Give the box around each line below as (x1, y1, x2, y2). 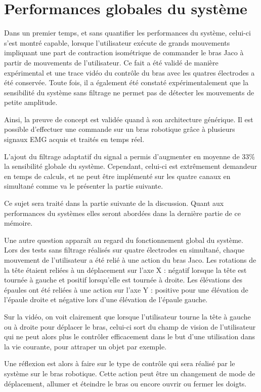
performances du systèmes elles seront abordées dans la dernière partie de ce (4, 207, 241, 218)
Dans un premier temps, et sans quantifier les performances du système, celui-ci (4, 27, 251, 38)
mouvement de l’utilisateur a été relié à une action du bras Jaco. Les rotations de (4, 255, 256, 265)
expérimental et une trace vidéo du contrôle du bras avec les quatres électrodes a (4, 67, 255, 78)
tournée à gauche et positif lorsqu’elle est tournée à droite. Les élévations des (4, 274, 242, 285)
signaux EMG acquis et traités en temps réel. (4, 134, 145, 145)
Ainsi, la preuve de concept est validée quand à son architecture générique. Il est (4, 114, 253, 124)
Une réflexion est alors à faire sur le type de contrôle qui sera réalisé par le (4, 358, 235, 369)
